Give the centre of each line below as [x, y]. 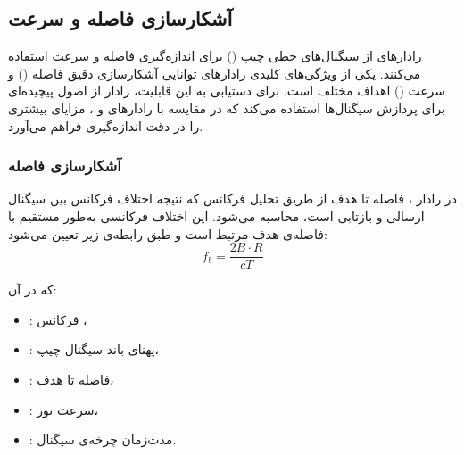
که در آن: [33, 290]
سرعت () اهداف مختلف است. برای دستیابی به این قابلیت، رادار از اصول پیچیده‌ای [227, 91]
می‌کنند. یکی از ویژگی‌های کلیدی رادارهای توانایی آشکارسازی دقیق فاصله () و [215, 73]
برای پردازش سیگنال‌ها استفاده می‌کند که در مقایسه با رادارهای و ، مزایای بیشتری [227, 108]
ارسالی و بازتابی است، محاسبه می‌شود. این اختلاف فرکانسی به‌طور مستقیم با [216, 215]
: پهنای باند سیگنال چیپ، [94, 349]
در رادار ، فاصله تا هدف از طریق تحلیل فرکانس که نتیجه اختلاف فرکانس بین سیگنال [232, 199]
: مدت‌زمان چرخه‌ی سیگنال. [103, 439]
